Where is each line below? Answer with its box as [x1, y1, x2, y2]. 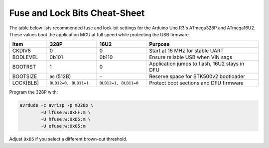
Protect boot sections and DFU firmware [149, 79, 244, 86]
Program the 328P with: [9, 89, 58, 95]
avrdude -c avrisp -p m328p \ [19, 102, 94, 108]
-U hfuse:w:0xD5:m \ [40, 117, 91, 122]
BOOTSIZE [12, 73, 37, 80]
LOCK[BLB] [12, 79, 39, 86]
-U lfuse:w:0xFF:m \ [40, 109, 91, 115]
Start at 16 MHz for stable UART [149, 47, 224, 54]
